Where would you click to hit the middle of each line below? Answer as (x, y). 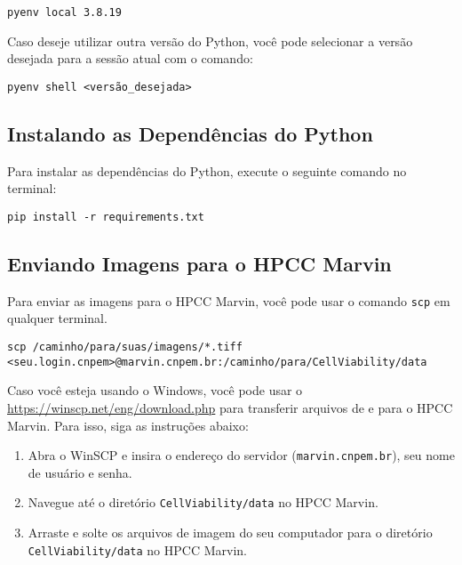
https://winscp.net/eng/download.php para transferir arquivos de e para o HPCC (230, 407)
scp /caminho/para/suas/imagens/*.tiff (125, 347)
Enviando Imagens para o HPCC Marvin (199, 263)
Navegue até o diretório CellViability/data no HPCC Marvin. (203, 502)
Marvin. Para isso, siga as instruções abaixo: (128, 425)
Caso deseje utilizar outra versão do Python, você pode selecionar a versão (210, 40)
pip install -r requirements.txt (106, 217)
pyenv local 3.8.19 (64, 12)
